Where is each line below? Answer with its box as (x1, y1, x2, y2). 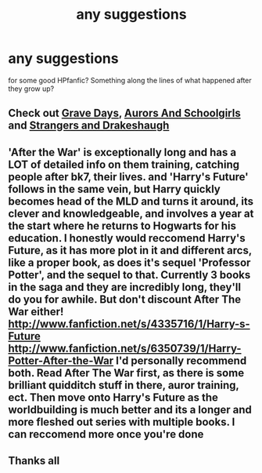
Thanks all (8, 454, 60, 468)
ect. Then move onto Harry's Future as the (8, 391, 219, 404)
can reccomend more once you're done (8, 428, 204, 441)
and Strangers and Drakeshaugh (8, 119, 170, 133)
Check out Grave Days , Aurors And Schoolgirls (8, 107, 241, 120)
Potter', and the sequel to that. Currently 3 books (8, 268, 251, 282)
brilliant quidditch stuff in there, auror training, (8, 378, 239, 391)
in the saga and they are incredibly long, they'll (8, 280, 241, 293)
